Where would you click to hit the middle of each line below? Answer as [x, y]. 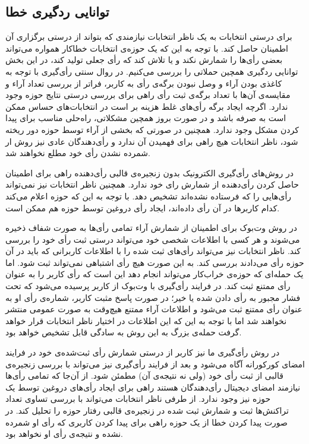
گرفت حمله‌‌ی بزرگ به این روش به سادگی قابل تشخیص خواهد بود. [124, 332]
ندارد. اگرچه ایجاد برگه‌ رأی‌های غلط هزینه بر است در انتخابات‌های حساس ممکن [147, 106]
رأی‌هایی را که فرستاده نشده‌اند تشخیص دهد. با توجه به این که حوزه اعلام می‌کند [149, 196]
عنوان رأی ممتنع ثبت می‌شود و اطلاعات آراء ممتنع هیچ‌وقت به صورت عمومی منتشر [154, 309]
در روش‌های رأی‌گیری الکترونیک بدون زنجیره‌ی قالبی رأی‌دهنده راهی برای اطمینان [150, 172]
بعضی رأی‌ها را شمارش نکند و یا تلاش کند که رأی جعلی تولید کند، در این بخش [144, 60]
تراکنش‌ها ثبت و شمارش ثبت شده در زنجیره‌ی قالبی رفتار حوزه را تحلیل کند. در [147, 410]
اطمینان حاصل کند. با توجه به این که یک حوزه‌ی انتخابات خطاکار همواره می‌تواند [147, 48]
